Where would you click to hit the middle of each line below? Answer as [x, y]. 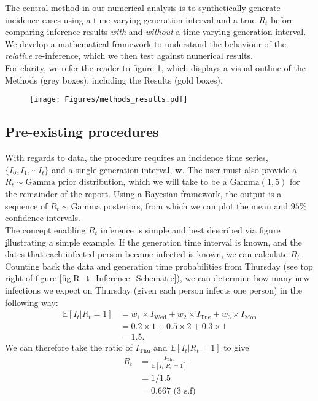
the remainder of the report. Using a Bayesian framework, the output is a [143, 194]
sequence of [26, 205]
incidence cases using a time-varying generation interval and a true [130, 19]
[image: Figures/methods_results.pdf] [109, 100]
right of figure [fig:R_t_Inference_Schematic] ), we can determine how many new [157, 278]
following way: [32, 302]
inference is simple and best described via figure [190, 230]
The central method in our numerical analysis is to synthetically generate [143, 7]
